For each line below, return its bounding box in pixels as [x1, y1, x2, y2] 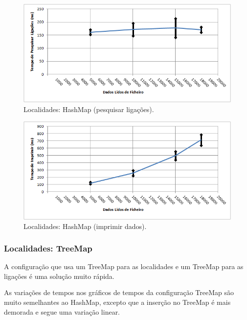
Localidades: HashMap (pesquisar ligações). [23, 104, 154, 114]
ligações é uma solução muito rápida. [4, 271, 114, 281]
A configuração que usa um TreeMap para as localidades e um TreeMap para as [4, 261, 244, 272]
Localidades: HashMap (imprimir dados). [23, 221, 147, 231]
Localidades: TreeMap [4, 242, 92, 254]
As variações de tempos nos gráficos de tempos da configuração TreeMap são [4, 287, 234, 297]
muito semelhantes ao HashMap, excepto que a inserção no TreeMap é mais [4, 297, 231, 307]
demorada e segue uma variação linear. [4, 306, 120, 317]
